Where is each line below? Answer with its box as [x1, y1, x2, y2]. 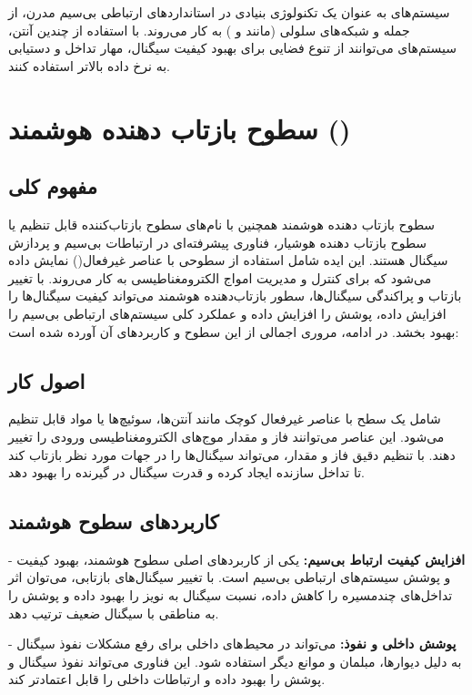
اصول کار [8, 366, 85, 394]
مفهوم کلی [8, 172, 97, 200]
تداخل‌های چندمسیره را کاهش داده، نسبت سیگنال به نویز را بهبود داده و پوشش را [8, 586, 453, 605]
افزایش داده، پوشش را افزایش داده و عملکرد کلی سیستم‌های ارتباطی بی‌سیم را [8, 303, 447, 322]
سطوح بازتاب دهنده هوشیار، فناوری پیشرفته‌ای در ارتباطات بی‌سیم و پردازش [8, 232, 427, 251]
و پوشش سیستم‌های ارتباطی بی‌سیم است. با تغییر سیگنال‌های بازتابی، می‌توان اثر [8, 567, 451, 587]
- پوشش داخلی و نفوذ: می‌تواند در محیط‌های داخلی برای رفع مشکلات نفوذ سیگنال [8, 634, 457, 653]
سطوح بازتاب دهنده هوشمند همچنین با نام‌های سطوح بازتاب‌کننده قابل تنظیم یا [8, 214, 436, 233]
